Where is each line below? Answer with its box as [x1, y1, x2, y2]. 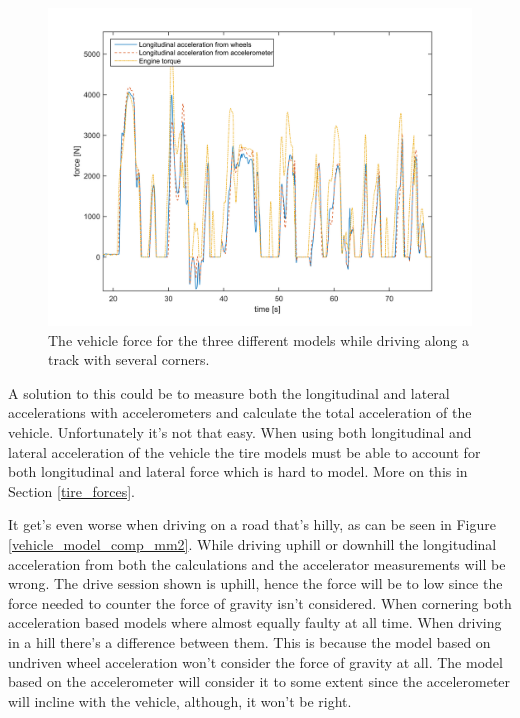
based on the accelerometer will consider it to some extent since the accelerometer [8, 671, 511, 692]
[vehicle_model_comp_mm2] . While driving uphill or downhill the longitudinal [8, 533, 497, 554]
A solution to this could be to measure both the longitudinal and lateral [8, 382, 450, 403]
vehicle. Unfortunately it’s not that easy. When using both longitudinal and [8, 421, 472, 442]
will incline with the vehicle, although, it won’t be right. [8, 690, 352, 711]
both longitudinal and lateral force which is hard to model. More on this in [8, 461, 468, 482]
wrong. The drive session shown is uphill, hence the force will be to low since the [8, 573, 503, 594]
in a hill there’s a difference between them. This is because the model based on [8, 631, 491, 652]
